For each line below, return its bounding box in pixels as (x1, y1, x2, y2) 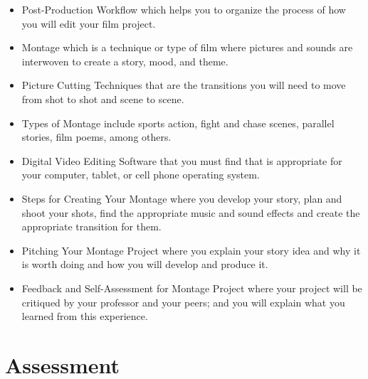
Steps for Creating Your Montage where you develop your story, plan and (21, 191, 342, 205)
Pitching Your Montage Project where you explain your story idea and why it (21, 242, 361, 257)
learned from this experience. (21, 309, 148, 324)
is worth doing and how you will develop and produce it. (21, 257, 268, 272)
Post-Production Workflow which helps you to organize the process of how (21, 2, 346, 16)
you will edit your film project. (21, 16, 156, 31)
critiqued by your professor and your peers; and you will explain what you (21, 294, 345, 309)
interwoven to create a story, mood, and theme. (21, 53, 228, 68)
